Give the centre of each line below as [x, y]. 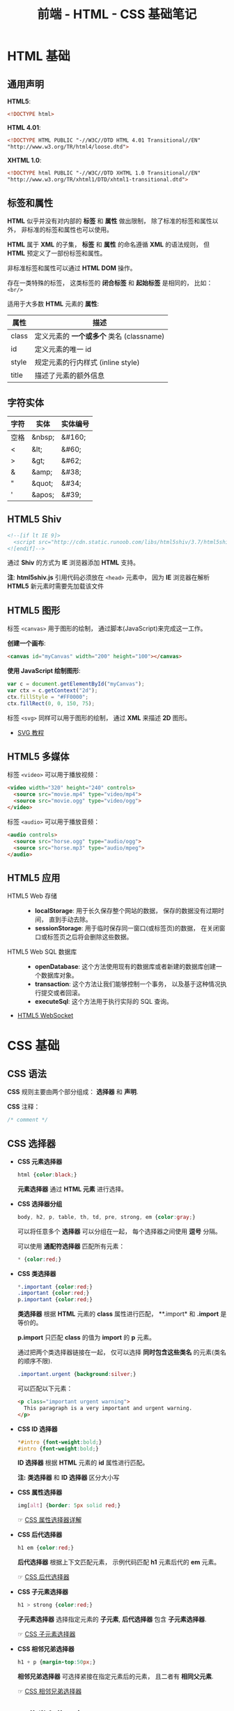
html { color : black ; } [47, 1175]
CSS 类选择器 [37, 1273]
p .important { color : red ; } [55, 1300]
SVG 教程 [31, 732]
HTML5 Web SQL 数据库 [42, 952]
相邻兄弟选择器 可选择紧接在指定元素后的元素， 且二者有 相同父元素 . [115, 1676]
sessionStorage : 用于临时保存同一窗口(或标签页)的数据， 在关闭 [127, 928]
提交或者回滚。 [62, 993]
